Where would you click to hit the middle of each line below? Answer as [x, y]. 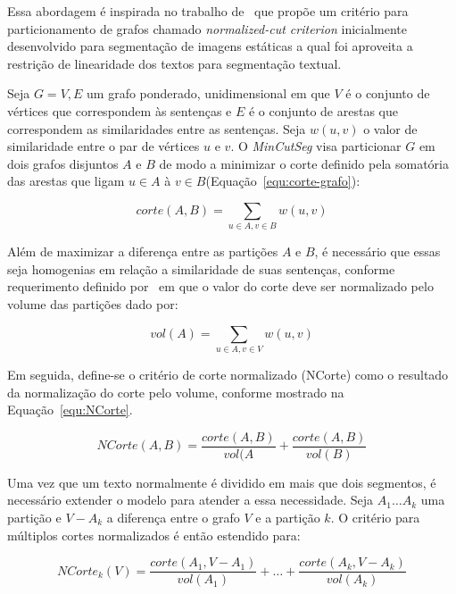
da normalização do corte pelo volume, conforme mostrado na [176, 392]
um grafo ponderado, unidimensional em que [208, 93]
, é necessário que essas [377, 251]
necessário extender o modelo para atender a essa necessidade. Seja [191, 500]
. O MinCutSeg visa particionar [316, 146]
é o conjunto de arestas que [323, 110]
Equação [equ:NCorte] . [70, 410]
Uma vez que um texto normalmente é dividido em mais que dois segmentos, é [222, 482]
